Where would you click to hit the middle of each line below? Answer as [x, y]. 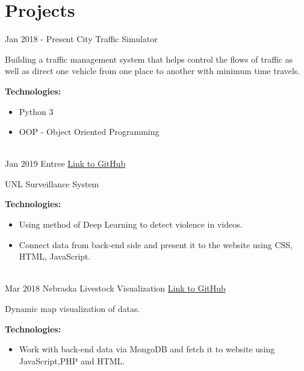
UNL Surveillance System [52, 183]
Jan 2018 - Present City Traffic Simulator [81, 39]
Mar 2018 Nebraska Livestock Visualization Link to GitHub [115, 288]
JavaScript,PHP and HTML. [72, 360]
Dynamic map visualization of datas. [73, 309]
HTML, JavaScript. [55, 256]
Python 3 [36, 111]
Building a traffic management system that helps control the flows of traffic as [149, 59]
